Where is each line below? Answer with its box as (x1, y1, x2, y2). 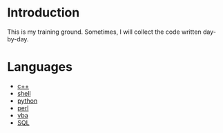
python (17, 96, 38, 105)
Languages (7, 59, 72, 75)
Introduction (7, 5, 80, 21)
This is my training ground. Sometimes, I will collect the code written (7, 28, 202, 36)
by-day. (7, 34, 29, 43)
